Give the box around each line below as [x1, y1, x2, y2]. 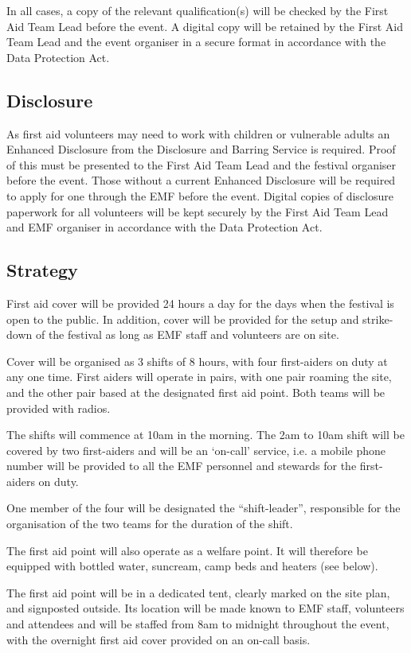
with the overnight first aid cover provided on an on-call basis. [6, 631, 311, 647]
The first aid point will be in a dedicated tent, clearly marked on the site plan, [6, 584, 390, 601]
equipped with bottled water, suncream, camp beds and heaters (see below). [6, 558, 378, 574]
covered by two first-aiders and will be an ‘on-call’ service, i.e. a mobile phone [6, 441, 386, 458]
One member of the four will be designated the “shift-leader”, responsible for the [6, 499, 401, 516]
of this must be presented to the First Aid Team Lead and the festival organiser [6, 156, 397, 173]
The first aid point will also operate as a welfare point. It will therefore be [6, 542, 368, 558]
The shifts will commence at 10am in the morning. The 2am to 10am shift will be [6, 426, 405, 443]
